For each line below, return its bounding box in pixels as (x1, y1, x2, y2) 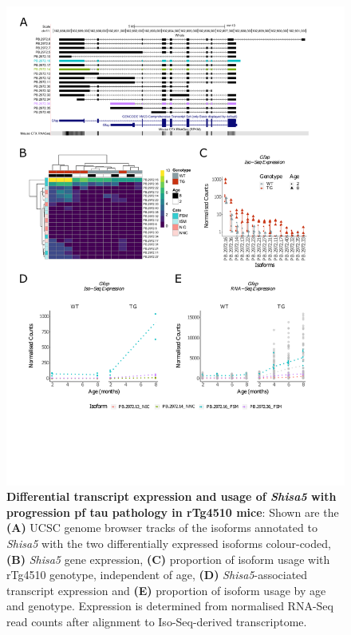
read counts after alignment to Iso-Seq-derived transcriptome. (6, 613, 307, 630)
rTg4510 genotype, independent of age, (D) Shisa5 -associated (6, 566, 308, 583)
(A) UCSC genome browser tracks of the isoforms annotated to (6, 519, 317, 536)
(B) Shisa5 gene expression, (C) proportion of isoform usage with (6, 550, 330, 567)
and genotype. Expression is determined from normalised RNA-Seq (6, 597, 333, 614)
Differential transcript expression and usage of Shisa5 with (6, 488, 337, 505)
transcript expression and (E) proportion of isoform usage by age (6, 581, 326, 598)
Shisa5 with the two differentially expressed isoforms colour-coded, (6, 535, 331, 552)
